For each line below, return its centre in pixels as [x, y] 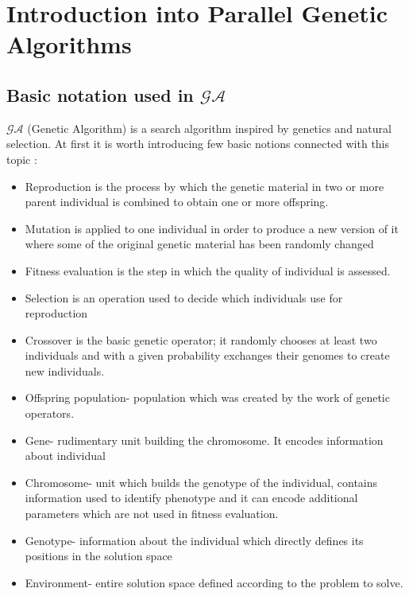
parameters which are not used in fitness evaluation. [152, 514]
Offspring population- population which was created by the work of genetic [207, 397]
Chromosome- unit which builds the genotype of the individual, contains [201, 482]
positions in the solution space [98, 556]
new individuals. [65, 370]
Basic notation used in [100, 94]
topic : [22, 159]
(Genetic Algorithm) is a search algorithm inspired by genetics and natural [209, 128]
